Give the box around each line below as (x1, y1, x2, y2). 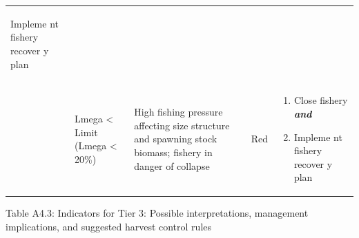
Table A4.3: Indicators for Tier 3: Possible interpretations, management (6, 206, 309, 220)
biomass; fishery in (134, 144, 213, 159)
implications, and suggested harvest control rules (6, 219, 212, 234)
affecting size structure (134, 118, 230, 132)
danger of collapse (134, 158, 210, 173)
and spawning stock (134, 131, 217, 146)
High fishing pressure (134, 105, 223, 119)
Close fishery (293, 93, 348, 107)
